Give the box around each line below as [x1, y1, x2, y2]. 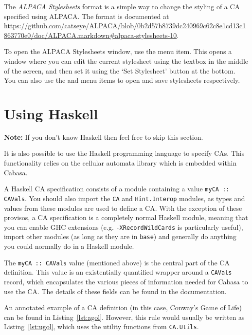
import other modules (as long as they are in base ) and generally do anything [4, 231, 236, 242]
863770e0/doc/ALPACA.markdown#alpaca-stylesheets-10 [4, 30, 177, 40]
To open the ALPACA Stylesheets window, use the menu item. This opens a [4, 46, 232, 56]
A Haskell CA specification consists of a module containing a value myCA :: [4, 184, 230, 194]
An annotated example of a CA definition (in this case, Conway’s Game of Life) [4, 302, 242, 313]
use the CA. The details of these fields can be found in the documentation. [4, 286, 227, 296]
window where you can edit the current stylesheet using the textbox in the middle [4, 56, 248, 66]
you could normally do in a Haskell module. [4, 241, 134, 251]
